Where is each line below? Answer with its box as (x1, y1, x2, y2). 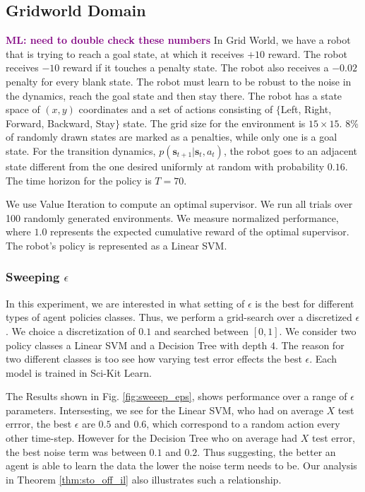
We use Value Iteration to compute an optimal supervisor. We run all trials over (6, 197, 353, 211)
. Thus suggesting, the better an (197, 444, 336, 459)
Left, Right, (280, 102, 332, 117)
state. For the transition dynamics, (6, 143, 156, 158)
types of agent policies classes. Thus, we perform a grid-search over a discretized (6, 310, 352, 324)
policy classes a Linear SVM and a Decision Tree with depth (6, 337, 268, 352)
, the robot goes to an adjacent (223, 143, 357, 158)
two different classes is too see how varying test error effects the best (6, 351, 302, 366)
